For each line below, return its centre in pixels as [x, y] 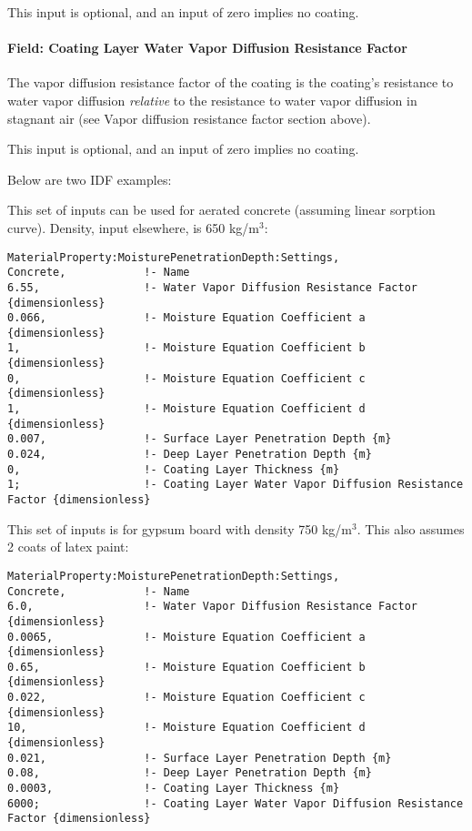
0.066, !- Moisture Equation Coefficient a [186, 318]
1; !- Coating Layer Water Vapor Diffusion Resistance [236, 485]
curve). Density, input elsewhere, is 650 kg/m [133, 227]
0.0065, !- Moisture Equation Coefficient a [186, 637]
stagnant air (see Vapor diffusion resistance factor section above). [189, 118]
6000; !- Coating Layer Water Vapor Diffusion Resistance [236, 803]
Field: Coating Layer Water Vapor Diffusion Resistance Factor [207, 48]
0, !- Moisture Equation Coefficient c [186, 378]
